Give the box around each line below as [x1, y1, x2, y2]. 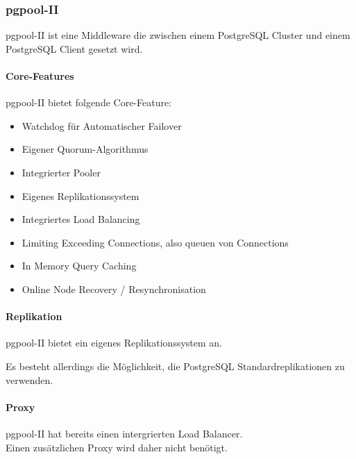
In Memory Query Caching [22, 258, 137, 273]
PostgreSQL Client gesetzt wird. [6, 41, 143, 56]
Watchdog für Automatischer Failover [22, 118, 182, 133]
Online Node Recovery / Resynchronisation [22, 281, 206, 296]
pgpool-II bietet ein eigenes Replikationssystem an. [6, 335, 222, 350]
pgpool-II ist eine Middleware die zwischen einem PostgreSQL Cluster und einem [6, 28, 350, 42]
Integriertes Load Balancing [22, 212, 140, 226]
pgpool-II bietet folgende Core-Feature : [6, 95, 172, 110]
